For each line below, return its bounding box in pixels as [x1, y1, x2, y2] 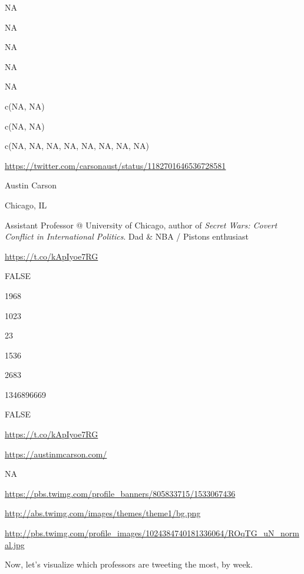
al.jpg [5, 538, 25, 550]
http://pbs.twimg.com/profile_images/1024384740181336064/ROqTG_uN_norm [5, 527, 299, 539]
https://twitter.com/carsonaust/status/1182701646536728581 [5, 159, 226, 171]
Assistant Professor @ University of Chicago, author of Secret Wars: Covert [5, 218, 277, 231]
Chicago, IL [5, 198, 47, 211]
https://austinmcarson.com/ [5, 447, 107, 460]
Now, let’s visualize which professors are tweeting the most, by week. [5, 558, 253, 570]
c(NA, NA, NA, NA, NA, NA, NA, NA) [5, 140, 149, 152]
